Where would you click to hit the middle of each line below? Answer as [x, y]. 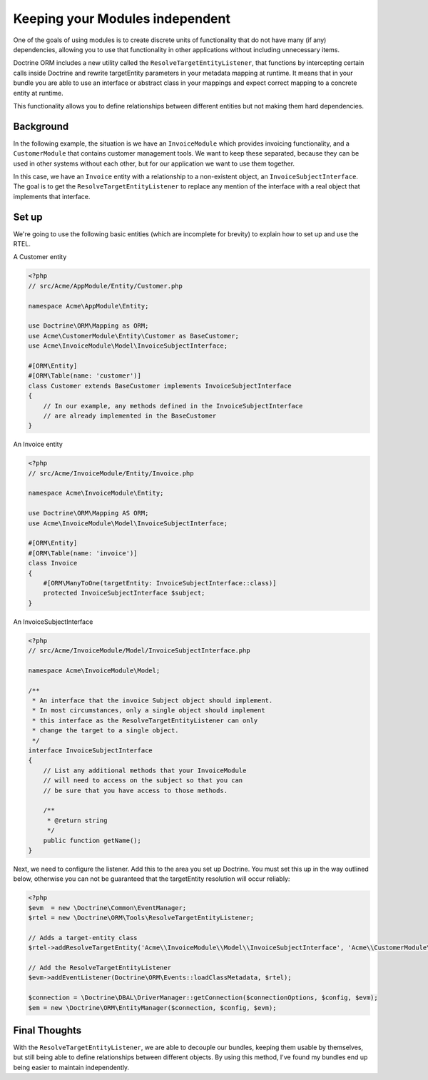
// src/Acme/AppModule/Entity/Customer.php [106, 286]
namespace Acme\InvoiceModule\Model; [94, 670]
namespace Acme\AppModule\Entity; [88, 306]
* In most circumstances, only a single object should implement [149, 711]
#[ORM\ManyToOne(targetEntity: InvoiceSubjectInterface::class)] [160, 583]
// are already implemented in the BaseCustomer [130, 415]
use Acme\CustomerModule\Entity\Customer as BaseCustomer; [133, 336]
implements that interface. [52, 196]
